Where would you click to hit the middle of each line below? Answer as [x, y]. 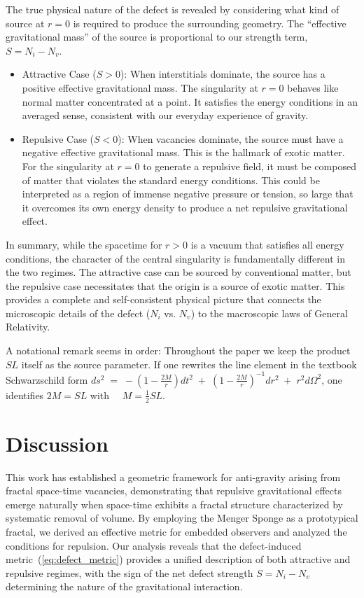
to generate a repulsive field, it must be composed [250, 166]
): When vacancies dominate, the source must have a [231, 138]
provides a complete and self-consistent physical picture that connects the [163, 299]
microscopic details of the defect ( [78, 313]
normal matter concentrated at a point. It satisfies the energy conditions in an [190, 101]
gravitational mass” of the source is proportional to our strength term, [157, 37]
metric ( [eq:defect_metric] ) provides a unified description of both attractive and [178, 559]
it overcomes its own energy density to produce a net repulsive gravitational [185, 207]
